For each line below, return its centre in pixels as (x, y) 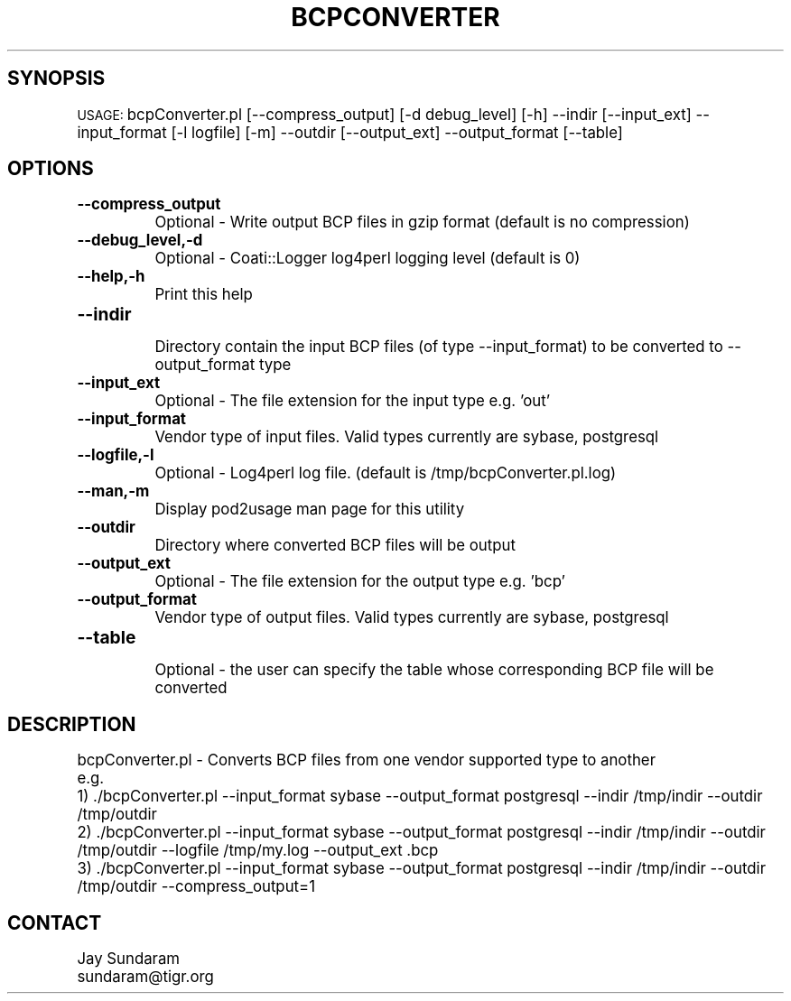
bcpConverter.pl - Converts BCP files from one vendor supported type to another (366, 760)
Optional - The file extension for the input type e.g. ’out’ (353, 401)
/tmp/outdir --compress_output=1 (196, 887)
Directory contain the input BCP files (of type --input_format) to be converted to (439, 347)
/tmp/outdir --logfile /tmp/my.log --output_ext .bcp (258, 851)
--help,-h (111, 277)
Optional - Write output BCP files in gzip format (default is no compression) (422, 222)
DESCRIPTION (72, 724)
